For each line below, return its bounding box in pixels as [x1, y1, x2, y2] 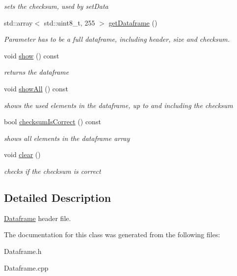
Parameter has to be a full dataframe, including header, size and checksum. [4, 34, 230, 44]
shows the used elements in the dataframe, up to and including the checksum [4, 100, 233, 110]
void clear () [4, 149, 41, 160]
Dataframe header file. [4, 213, 71, 223]
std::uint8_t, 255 [44, 17, 95, 28]
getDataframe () [108, 17, 158, 28]
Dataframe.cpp [4, 262, 49, 273]
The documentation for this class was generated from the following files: [4, 229, 220, 240]
